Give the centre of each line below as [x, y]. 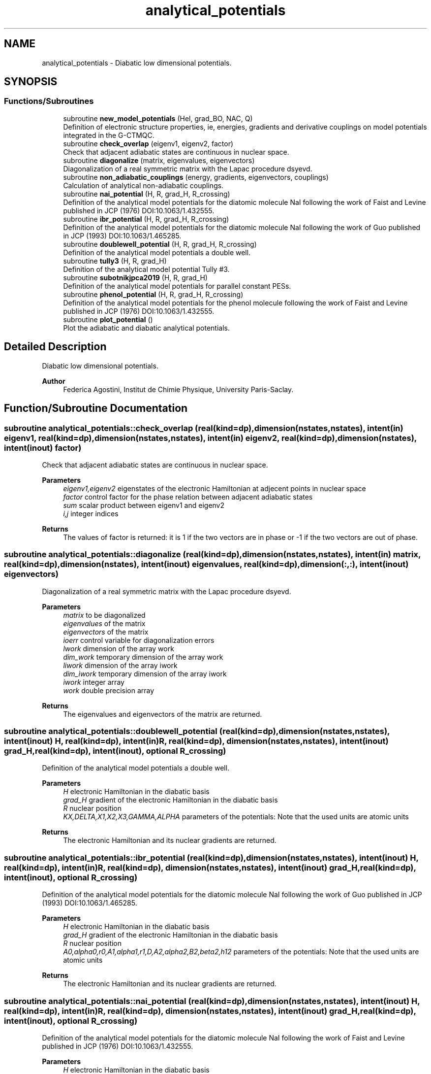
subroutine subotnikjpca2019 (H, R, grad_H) [135, 277]
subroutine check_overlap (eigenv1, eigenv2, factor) [148, 143]
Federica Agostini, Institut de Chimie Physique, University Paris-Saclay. [178, 389]
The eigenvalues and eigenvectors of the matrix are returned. [163, 714]
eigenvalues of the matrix [104, 623]
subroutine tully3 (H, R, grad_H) [115, 261]
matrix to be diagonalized [104, 615]
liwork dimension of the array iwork [120, 665]
